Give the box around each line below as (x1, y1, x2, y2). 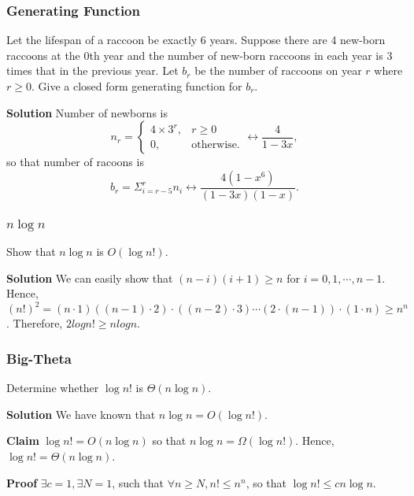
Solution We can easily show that (6, 269, 173, 286)
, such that (112, 474, 164, 490)
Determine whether (6, 379, 99, 396)
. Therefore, (6, 315, 63, 331)
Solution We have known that (6, 405, 156, 422)
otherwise (191, 139, 237, 151)
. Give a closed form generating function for (31, 78, 242, 94)
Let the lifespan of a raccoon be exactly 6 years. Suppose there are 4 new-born (6, 31, 386, 48)
